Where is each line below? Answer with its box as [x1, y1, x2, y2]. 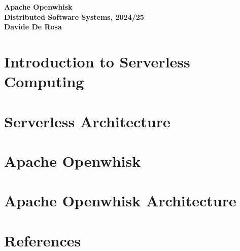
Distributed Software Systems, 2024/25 [4, 11, 144, 22]
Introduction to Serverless [4, 51, 190, 71]
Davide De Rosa [4, 21, 62, 32]
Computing [4, 71, 84, 92]
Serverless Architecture [4, 111, 170, 131]
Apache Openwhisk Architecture [4, 190, 236, 211]
